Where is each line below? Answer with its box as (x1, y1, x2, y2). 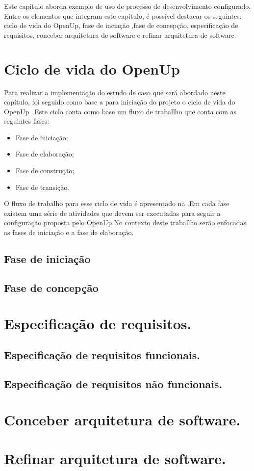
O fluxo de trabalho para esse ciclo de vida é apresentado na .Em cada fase (4, 198, 229, 209)
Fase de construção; (15, 165, 75, 176)
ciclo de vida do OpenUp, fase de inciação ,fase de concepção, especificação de (4, 20, 238, 30)
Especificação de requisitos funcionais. (4, 347, 200, 362)
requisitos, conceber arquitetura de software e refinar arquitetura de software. (4, 29, 236, 40)
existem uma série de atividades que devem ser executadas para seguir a (4, 208, 221, 218)
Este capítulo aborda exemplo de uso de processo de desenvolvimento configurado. (4, 1, 251, 11)
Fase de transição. (15, 182, 70, 192)
